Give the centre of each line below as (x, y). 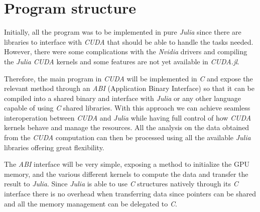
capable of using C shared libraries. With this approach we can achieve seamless (127, 108)
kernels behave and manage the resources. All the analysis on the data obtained (127, 127)
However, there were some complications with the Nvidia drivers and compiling (126, 51)
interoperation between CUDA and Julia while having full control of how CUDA (128, 117)
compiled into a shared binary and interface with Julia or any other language (122, 98)
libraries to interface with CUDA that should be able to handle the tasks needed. (129, 41)
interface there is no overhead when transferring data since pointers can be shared (130, 194)
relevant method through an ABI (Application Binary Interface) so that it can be (129, 88)
